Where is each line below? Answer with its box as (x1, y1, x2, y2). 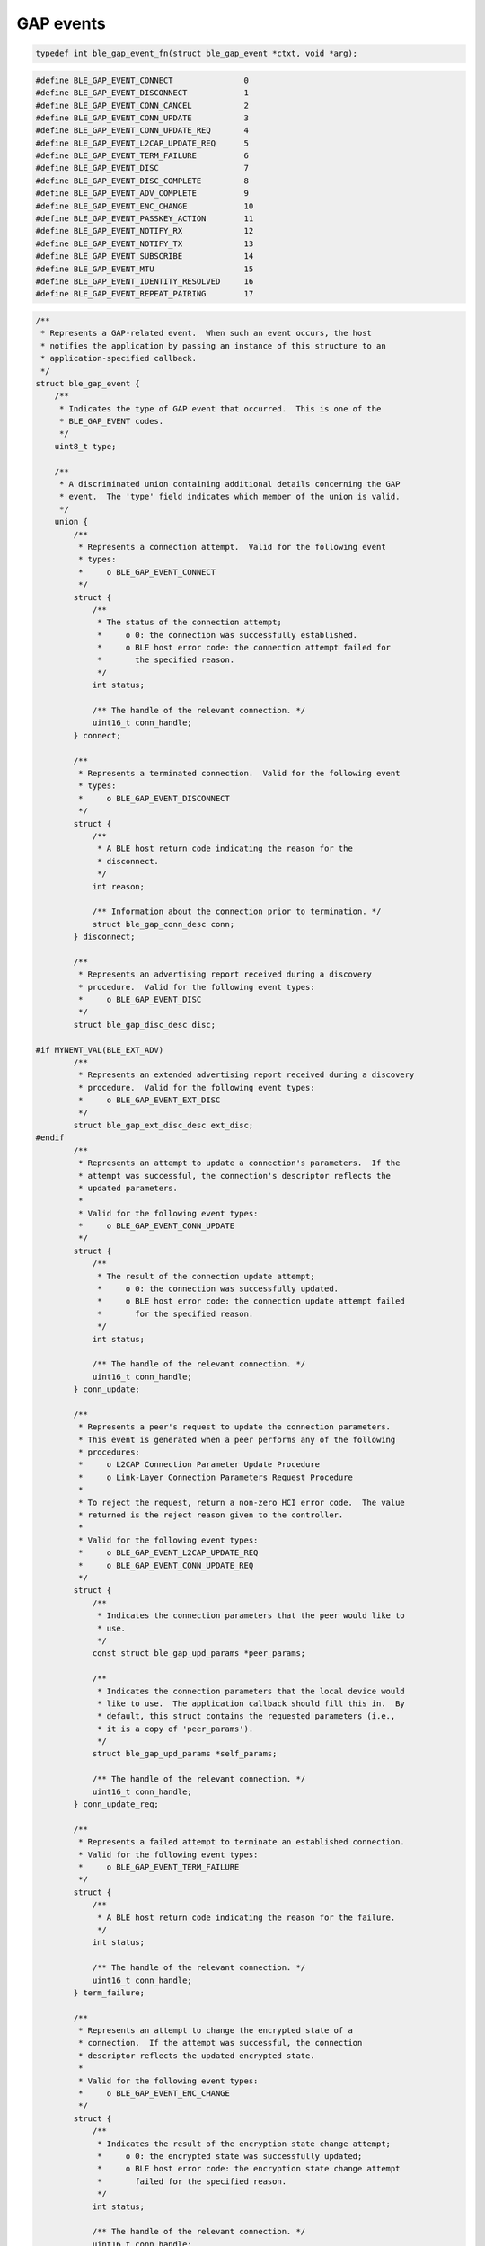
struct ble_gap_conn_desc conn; (92, 919, 235, 929)
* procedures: (77, 1447, 141, 1457)
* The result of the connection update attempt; (97, 1271, 315, 1281)
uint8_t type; (54, 441, 117, 451)
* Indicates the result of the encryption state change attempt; (97, 2138, 391, 2149)
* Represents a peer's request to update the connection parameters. (77, 1422, 391, 1432)
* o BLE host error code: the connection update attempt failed (97, 1296, 406, 1306)
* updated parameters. (77, 1182, 179, 1193)
